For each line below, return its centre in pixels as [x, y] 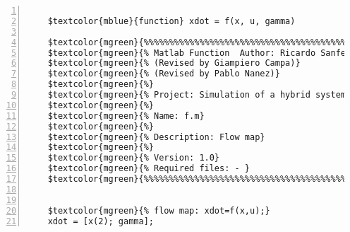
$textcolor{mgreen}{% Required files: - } [149, 169]
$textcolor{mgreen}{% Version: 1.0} [134, 158]
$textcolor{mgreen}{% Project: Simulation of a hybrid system [197, 95]
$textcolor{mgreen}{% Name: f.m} [126, 116]
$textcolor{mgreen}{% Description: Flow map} [156, 137]
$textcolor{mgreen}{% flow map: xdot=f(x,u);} [159, 210]
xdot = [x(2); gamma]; [101, 221]
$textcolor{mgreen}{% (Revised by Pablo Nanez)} [164, 74]
